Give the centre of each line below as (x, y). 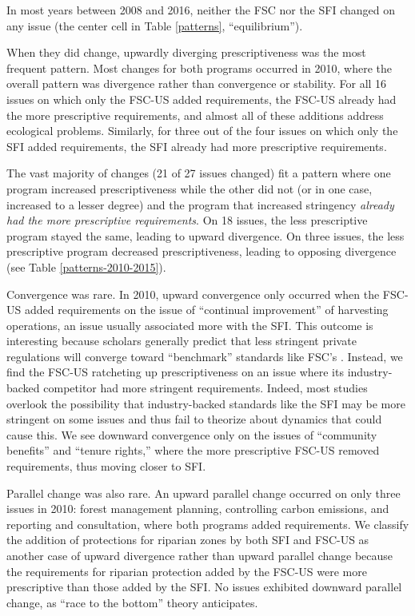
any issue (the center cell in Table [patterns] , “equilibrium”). (155, 25)
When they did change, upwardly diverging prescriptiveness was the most (186, 52)
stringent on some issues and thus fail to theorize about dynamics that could (194, 419)
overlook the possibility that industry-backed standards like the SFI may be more (206, 403)
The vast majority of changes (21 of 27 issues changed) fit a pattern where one (199, 173)
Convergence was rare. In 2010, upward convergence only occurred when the (193, 294)
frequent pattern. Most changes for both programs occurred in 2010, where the (200, 68)
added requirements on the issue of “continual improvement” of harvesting (206, 310)
